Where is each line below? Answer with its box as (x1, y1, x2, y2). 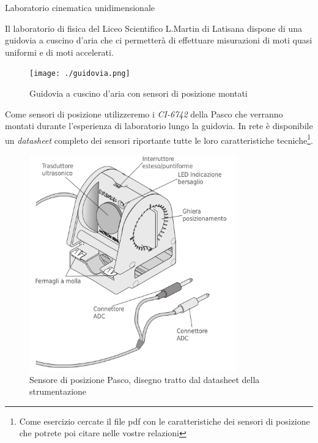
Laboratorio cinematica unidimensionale (5, 1, 155, 13)
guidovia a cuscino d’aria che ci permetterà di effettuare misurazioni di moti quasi (5, 34, 312, 47)
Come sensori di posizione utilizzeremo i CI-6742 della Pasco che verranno (5, 107, 283, 120)
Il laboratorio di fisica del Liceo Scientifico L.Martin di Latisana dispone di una (5, 21, 302, 34)
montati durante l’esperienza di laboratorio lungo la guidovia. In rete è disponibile (5, 119, 313, 132)
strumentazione (29, 385, 87, 398)
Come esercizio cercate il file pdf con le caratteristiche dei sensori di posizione (19, 414, 310, 427)
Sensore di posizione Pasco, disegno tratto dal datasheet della (29, 373, 260, 385)
